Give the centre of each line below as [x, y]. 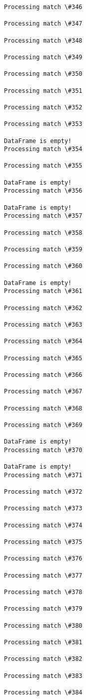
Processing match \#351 [43, 91]
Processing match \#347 [43, 24]
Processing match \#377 [43, 575]
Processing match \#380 [43, 625]
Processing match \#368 [43, 408]
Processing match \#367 [43, 392]
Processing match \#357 [43, 216]
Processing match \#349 [43, 57]
